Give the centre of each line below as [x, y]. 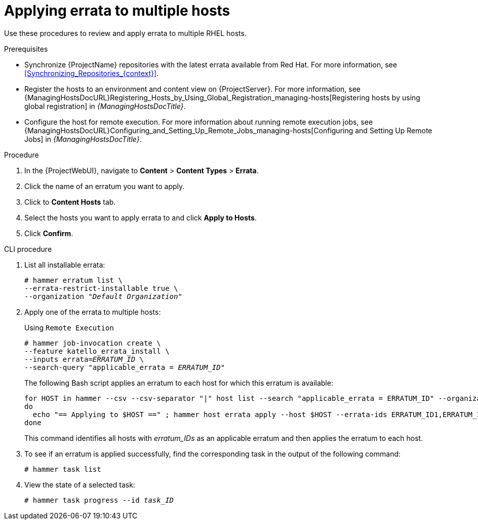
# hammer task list [63, 469]
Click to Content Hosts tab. [70, 202]
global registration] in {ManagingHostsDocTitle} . [105, 106]
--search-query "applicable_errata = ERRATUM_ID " [125, 367]
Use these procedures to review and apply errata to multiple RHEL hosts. [125, 33]
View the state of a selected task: [80, 484]
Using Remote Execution [69, 327]
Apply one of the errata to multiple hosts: [93, 312]
